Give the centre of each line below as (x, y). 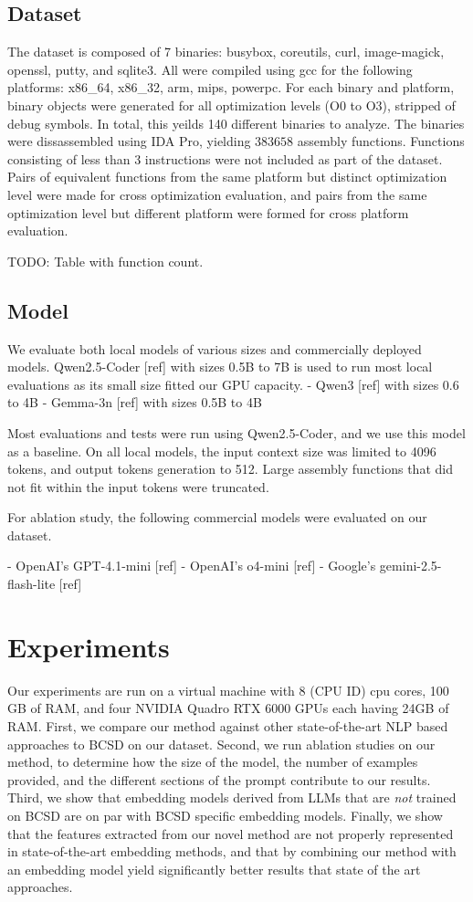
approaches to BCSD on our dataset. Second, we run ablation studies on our (221, 744)
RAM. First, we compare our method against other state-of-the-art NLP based (228, 725)
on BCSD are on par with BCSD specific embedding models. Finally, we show (225, 815)
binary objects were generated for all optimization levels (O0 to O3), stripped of (231, 105)
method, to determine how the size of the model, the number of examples (213, 762)
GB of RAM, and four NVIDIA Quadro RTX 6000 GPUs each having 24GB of (228, 708)
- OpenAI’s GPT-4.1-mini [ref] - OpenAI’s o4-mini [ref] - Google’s (192, 566)
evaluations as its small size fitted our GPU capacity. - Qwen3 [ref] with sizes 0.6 (233, 384)
